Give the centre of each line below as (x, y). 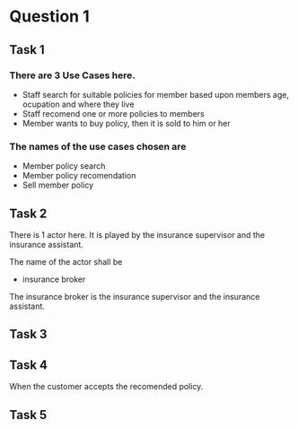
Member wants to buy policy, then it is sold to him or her (126, 123)
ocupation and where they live (78, 104)
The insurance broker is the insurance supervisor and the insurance (135, 296)
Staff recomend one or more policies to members (113, 113)
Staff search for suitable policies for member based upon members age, (156, 94)
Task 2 (28, 213)
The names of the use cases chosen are (98, 146)
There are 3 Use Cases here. (73, 75)
